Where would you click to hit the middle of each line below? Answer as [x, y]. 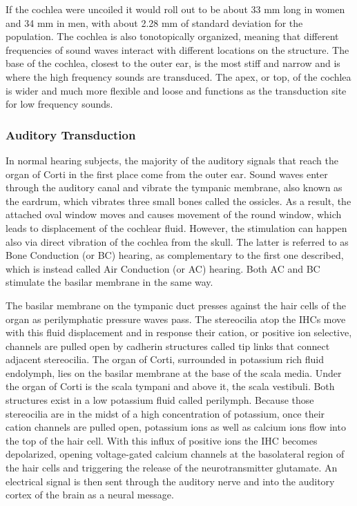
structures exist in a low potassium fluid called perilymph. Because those [160, 400]
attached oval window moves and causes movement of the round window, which [174, 214]
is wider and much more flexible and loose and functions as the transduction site [176, 90]
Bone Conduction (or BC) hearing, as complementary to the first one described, [175, 255]
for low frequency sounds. [59, 104]
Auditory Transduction [71, 134]
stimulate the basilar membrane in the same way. [109, 282]
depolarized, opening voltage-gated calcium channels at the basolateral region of [175, 454]
